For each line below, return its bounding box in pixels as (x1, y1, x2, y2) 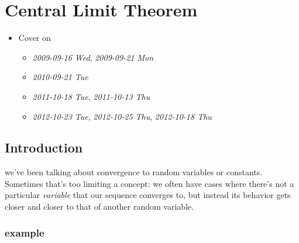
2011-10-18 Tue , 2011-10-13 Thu (32, 90, 150, 102)
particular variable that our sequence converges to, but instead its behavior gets (5, 189, 291, 201)
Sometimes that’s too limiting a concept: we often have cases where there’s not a (5, 177, 294, 189)
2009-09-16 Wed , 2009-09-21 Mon (32, 51, 154, 63)
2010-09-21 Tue (32, 71, 88, 83)
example (5, 225, 44, 239)
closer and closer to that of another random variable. (5, 200, 194, 213)
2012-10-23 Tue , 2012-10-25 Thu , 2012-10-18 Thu (32, 110, 212, 122)
